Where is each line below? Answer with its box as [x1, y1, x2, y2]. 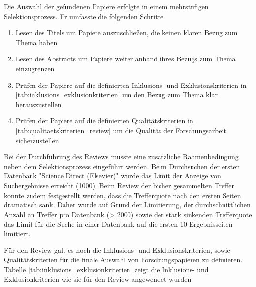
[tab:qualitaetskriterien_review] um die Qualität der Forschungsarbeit [15, 125, 226, 135]
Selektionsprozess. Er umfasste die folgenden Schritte [4, 11, 164, 21]
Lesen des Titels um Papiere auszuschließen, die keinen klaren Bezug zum [15, 28, 238, 38]
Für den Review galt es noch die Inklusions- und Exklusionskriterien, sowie [4, 245, 230, 255]
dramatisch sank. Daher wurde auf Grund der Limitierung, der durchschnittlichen [4, 200, 251, 210]
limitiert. [4, 228, 31, 238]
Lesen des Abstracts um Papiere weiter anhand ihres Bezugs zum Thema [15, 54, 236, 64]
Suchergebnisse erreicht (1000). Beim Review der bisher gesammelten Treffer [4, 180, 234, 190]
